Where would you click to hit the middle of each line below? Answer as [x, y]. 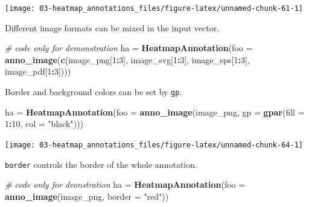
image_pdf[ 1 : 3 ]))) [38, 71]
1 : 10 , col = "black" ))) [44, 124]
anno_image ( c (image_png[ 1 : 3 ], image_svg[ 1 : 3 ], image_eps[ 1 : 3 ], [127, 59]
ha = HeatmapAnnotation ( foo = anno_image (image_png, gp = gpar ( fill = [155, 112]
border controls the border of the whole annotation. [101, 164]
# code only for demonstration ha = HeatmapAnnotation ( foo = [129, 48]
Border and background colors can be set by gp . [94, 92]
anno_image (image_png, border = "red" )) [87, 196]
